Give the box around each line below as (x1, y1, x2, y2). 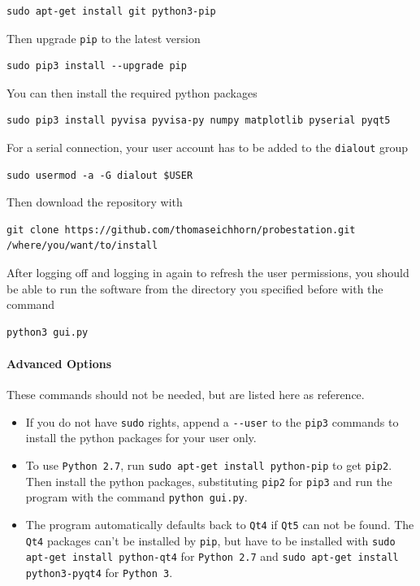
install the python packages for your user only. (25, 429, 257, 446)
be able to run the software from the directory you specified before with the (6, 280, 383, 297)
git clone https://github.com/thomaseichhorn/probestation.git (6, 224, 356, 236)
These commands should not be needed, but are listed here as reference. (6, 386, 365, 403)
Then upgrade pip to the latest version (6, 29, 201, 46)
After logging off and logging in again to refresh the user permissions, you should (6, 264, 409, 281)
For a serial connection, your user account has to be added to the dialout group (6, 139, 409, 156)
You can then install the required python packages (6, 84, 258, 101)
